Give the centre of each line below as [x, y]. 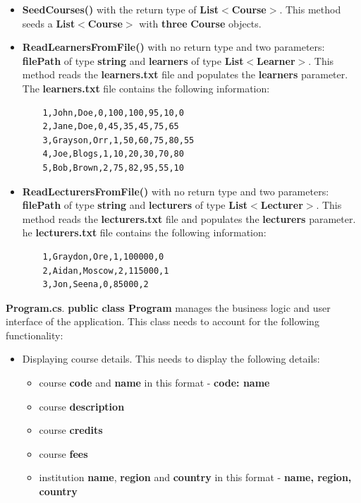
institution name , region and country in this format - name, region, [195, 477]
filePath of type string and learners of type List [133, 60]
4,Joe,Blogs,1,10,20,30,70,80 [113, 154]
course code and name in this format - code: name [154, 383]
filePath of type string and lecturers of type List [135, 205]
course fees [63, 453]
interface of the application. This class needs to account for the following [163, 321]
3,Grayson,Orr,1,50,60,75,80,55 [118, 140]
